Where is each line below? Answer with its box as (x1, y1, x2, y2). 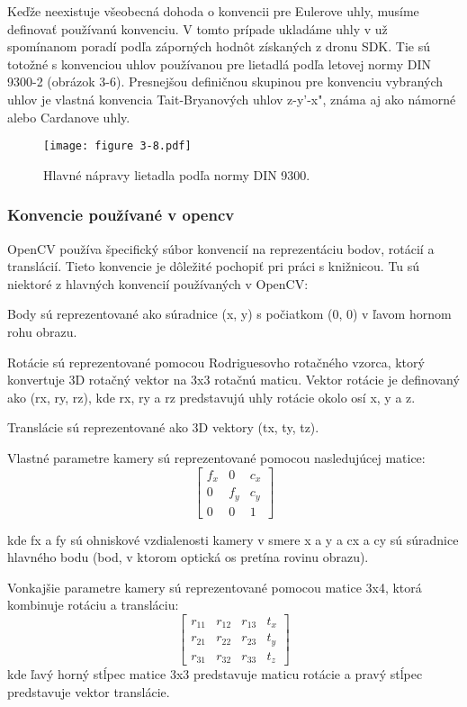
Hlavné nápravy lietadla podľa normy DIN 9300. (43, 165, 310, 184)
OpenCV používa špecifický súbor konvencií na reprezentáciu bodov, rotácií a (7, 239, 435, 258)
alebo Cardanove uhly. (7, 107, 130, 126)
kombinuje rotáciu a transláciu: (7, 595, 179, 614)
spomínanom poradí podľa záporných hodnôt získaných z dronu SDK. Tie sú (7, 37, 430, 56)
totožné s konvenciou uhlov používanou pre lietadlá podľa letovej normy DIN (7, 54, 431, 73)
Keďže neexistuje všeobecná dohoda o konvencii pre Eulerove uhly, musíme (7, 2, 419, 20)
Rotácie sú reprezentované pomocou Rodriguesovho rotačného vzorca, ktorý (7, 352, 425, 371)
